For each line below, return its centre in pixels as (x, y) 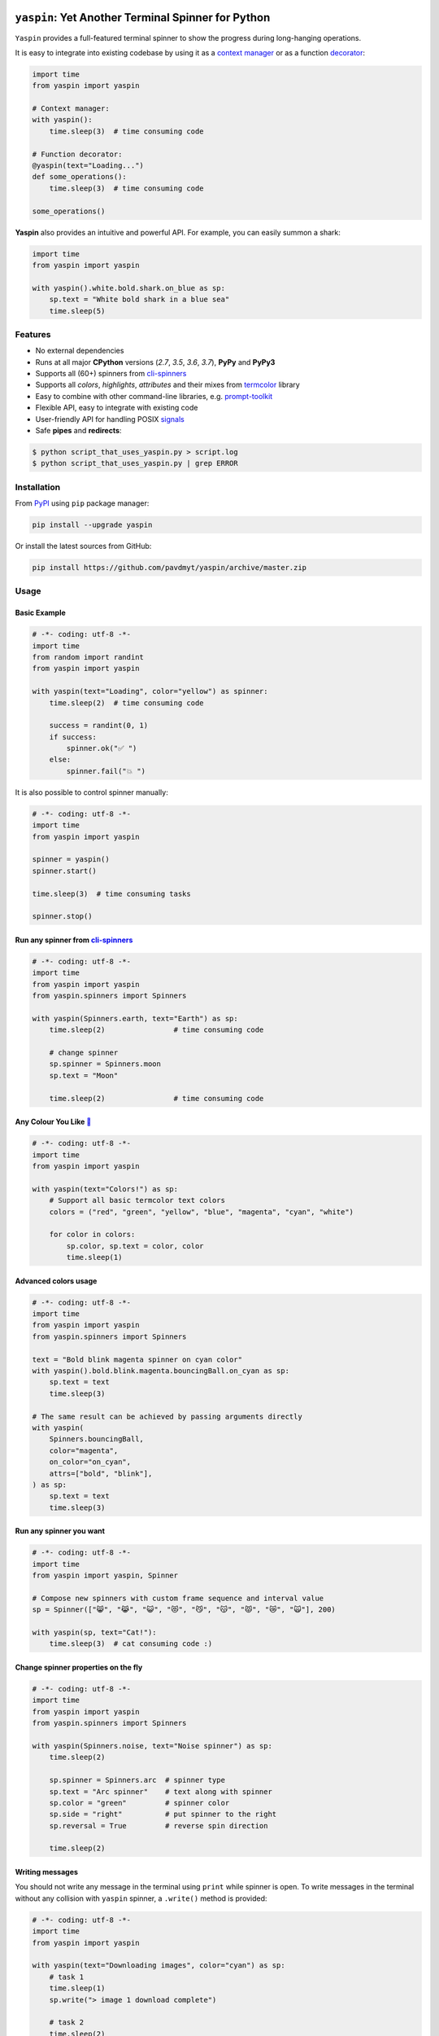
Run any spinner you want (60, 1531)
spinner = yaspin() (71, 860)
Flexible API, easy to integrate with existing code (117, 408)
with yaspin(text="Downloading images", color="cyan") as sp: (159, 1966)
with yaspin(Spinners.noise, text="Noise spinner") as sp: (152, 1746)
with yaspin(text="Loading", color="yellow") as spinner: (150, 691)
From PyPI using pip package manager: (82, 503)
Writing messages (47, 1872)
